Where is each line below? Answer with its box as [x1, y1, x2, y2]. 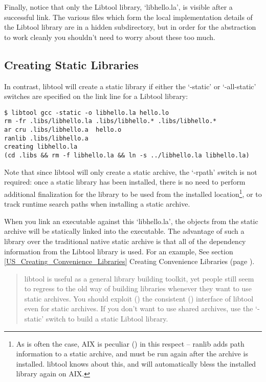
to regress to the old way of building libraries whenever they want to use [24, 283, 252, 294]
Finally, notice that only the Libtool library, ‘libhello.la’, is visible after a [4, 2, 233, 12]
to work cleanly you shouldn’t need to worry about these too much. [4, 31, 215, 42]
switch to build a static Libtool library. [46, 313, 168, 324]
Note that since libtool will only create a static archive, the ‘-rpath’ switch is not [4, 166, 257, 177]
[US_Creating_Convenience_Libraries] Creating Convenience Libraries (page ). [4, 256, 255, 267]
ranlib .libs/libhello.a [4, 134, 88, 142]
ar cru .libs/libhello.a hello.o [4, 126, 122, 134]
